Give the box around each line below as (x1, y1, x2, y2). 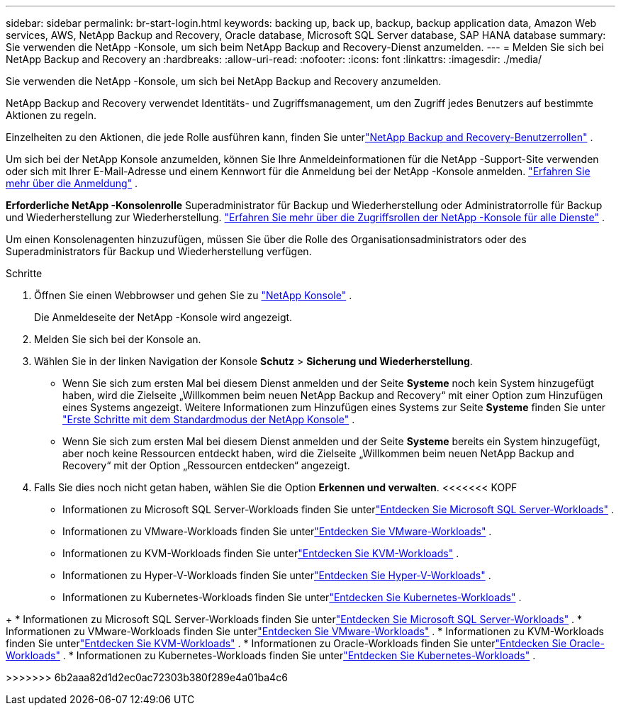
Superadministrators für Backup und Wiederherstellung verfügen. (6, 245, 312, 257)
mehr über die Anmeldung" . (6, 177, 138, 189)
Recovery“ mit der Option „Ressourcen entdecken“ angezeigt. (62, 459, 350, 471)
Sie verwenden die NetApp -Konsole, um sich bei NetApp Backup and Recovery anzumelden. (6, 75, 442, 87)
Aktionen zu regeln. (6, 109, 96, 121)
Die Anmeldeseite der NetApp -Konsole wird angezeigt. (34, 311, 293, 323)
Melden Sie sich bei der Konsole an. (34, 333, 201, 345)
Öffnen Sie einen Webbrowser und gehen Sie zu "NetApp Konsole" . (34, 289, 352, 301)
